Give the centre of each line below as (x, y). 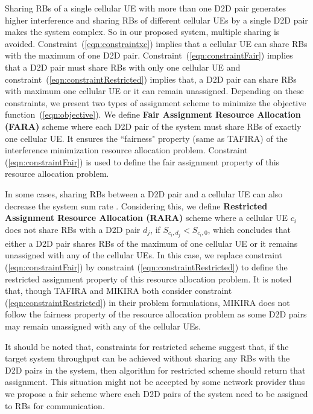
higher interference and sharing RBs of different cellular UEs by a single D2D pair (156, 20)
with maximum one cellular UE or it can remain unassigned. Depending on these (154, 91)
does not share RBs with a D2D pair (73, 229)
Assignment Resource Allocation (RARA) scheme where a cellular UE (147, 218)
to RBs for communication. (55, 405)
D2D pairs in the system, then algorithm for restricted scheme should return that (155, 370)
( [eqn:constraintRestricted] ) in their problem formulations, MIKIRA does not (147, 302)
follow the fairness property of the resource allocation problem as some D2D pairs (156, 314)
